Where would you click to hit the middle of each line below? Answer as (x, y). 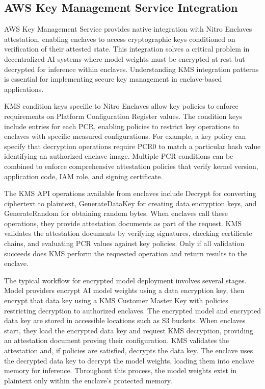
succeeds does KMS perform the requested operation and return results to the (126, 253)
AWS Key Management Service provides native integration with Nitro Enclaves (128, 29)
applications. (24, 89)
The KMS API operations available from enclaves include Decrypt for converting (130, 193)
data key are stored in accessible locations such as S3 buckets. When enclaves (125, 320)
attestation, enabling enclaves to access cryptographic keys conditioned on (120, 39)
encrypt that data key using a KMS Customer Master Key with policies (116, 300)
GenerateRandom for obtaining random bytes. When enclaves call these (116, 213)
